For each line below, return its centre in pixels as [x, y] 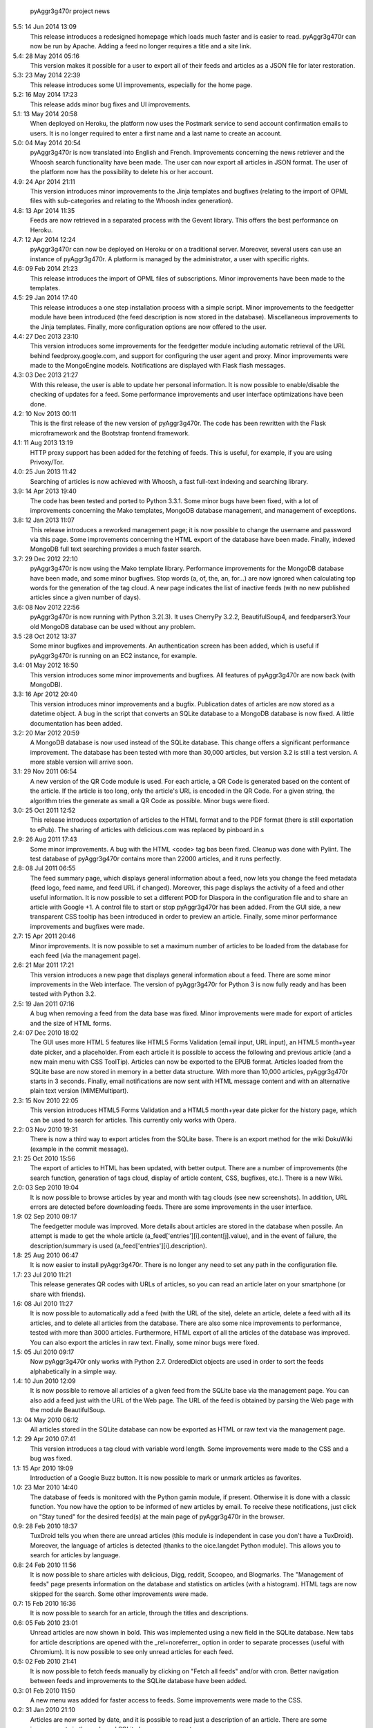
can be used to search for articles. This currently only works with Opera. [133, 1120]
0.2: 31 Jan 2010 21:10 [44, 1710]
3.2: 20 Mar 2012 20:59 [46, 733]
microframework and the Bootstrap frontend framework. [110, 433]
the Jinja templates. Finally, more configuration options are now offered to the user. [149, 327]
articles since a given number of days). [85, 597]
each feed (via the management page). [85, 955]
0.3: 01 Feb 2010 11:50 [44, 1691]
